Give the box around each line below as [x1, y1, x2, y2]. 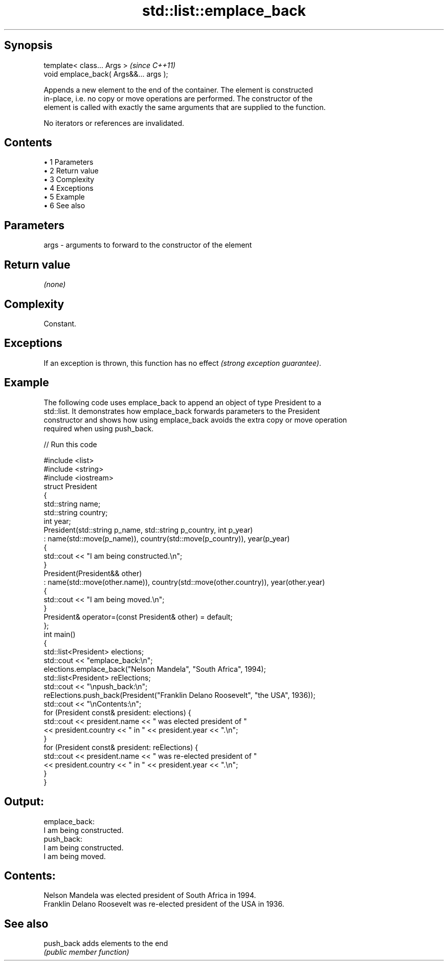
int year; [43, 516, 71, 525]
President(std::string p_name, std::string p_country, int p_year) [43, 525, 253, 534]
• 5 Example [43, 192, 85, 202]
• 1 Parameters [43, 158, 94, 167]
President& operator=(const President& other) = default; [43, 612, 233, 621]
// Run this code [43, 440, 97, 449]
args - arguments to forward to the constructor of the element [43, 240, 252, 250]
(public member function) [43, 948, 129, 957]
